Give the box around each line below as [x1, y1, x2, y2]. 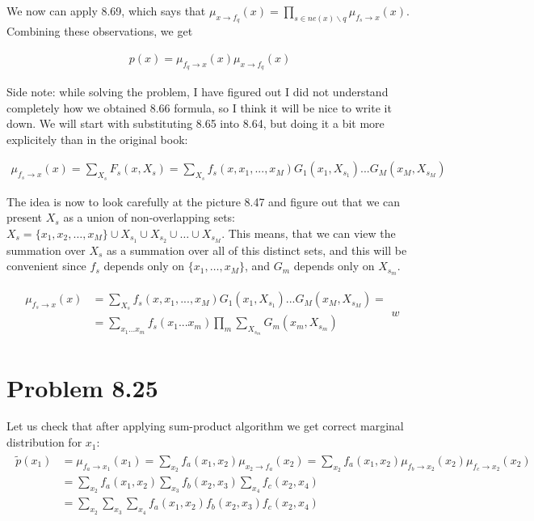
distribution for [6, 434, 82, 451]
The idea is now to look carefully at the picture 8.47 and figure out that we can [6, 193, 401, 210]
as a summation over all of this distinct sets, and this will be [107, 241, 407, 258]
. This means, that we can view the [221, 224, 396, 241]
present [6, 209, 43, 226]
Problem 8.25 [6, 371, 158, 404]
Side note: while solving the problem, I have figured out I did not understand [6, 83, 389, 100]
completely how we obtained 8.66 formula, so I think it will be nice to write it [6, 99, 392, 116]
